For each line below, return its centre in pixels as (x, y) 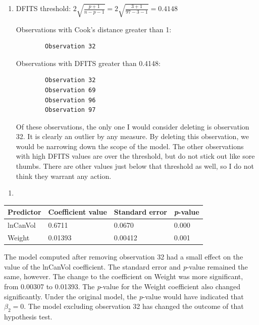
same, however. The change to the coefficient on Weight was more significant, (124, 276)
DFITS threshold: (43, 8)
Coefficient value (77, 212)
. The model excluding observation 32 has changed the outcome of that (134, 306)
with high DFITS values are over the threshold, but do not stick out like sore (135, 156)
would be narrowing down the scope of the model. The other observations (130, 146)
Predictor (24, 212)
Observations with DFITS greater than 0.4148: (88, 63)
